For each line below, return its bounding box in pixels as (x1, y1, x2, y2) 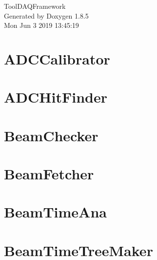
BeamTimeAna (4, 202, 107, 222)
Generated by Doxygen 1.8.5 (4, 10, 89, 21)
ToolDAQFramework (4, 1, 66, 11)
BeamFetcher (4, 164, 94, 184)
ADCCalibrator (4, 48, 110, 68)
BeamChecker (4, 125, 98, 145)
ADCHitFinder (4, 87, 107, 107)
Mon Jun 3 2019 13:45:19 (4, 20, 79, 30)
